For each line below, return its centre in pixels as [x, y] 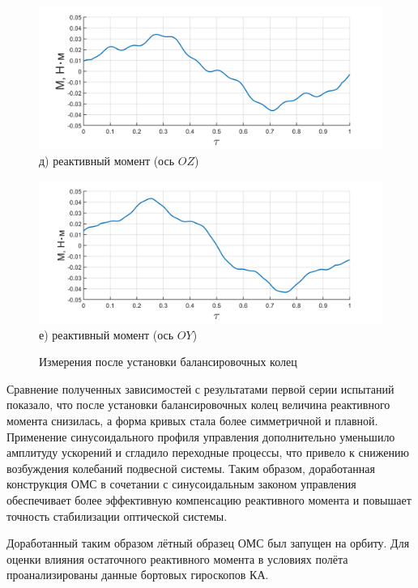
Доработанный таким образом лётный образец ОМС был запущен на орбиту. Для [208, 543]
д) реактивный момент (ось [107, 160]
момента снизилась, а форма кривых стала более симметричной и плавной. [192, 420]
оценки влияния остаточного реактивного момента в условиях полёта [177, 558]
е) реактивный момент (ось [107, 334]
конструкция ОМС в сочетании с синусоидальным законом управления [181, 484]
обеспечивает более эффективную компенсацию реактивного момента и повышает [209, 499]
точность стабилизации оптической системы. [117, 516]
